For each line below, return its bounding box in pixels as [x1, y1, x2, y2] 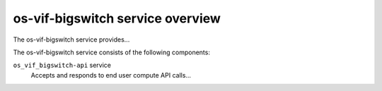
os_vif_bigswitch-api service [13, 61, 111, 70]
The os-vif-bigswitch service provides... [13, 35, 130, 44]
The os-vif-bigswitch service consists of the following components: [13, 48, 210, 56]
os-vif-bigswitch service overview [13, 11, 221, 26]
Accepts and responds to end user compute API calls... [30, 71, 191, 79]
